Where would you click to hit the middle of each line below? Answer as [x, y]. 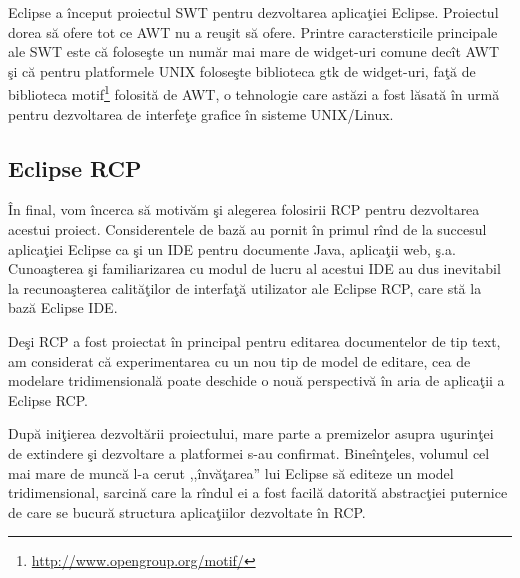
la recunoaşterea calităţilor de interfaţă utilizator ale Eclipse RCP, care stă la [245, 287]
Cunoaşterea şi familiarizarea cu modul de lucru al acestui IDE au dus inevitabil [254, 268]
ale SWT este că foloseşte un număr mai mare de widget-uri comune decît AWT [254, 51]
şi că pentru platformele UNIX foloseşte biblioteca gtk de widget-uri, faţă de [242, 70]
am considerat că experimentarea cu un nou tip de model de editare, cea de [239, 360]
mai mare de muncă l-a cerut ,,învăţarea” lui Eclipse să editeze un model [231, 472]
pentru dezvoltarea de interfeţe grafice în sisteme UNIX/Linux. [201, 113]
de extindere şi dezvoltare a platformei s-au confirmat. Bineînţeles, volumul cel [249, 452]
